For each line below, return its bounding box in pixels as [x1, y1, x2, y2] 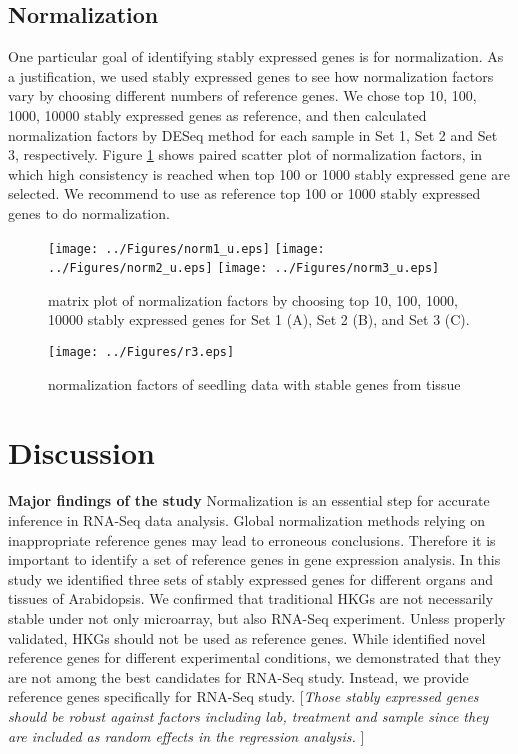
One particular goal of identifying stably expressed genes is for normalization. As [8, 46, 504, 67]
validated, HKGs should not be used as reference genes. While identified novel [8, 627, 486, 648]
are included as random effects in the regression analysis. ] [8, 725, 365, 746]
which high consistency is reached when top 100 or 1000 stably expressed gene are [8, 163, 510, 184]
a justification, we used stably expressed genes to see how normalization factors [8, 65, 494, 86]
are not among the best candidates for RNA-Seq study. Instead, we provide [8, 666, 469, 687]
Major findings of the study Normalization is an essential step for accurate [8, 490, 490, 511]
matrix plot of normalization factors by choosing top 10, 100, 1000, [48, 289, 458, 310]
